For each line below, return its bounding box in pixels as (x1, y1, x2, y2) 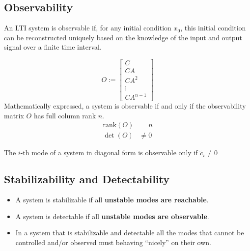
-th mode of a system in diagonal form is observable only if (20, 147, 198, 158)
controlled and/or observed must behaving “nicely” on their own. (15, 237, 211, 247)
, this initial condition (180, 23, 246, 33)
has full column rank (33, 110, 96, 120)
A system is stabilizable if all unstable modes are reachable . (15, 195, 209, 205)
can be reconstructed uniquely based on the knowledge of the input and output (4, 32, 242, 42)
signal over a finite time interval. (4, 42, 102, 52)
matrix (4, 110, 24, 120)
